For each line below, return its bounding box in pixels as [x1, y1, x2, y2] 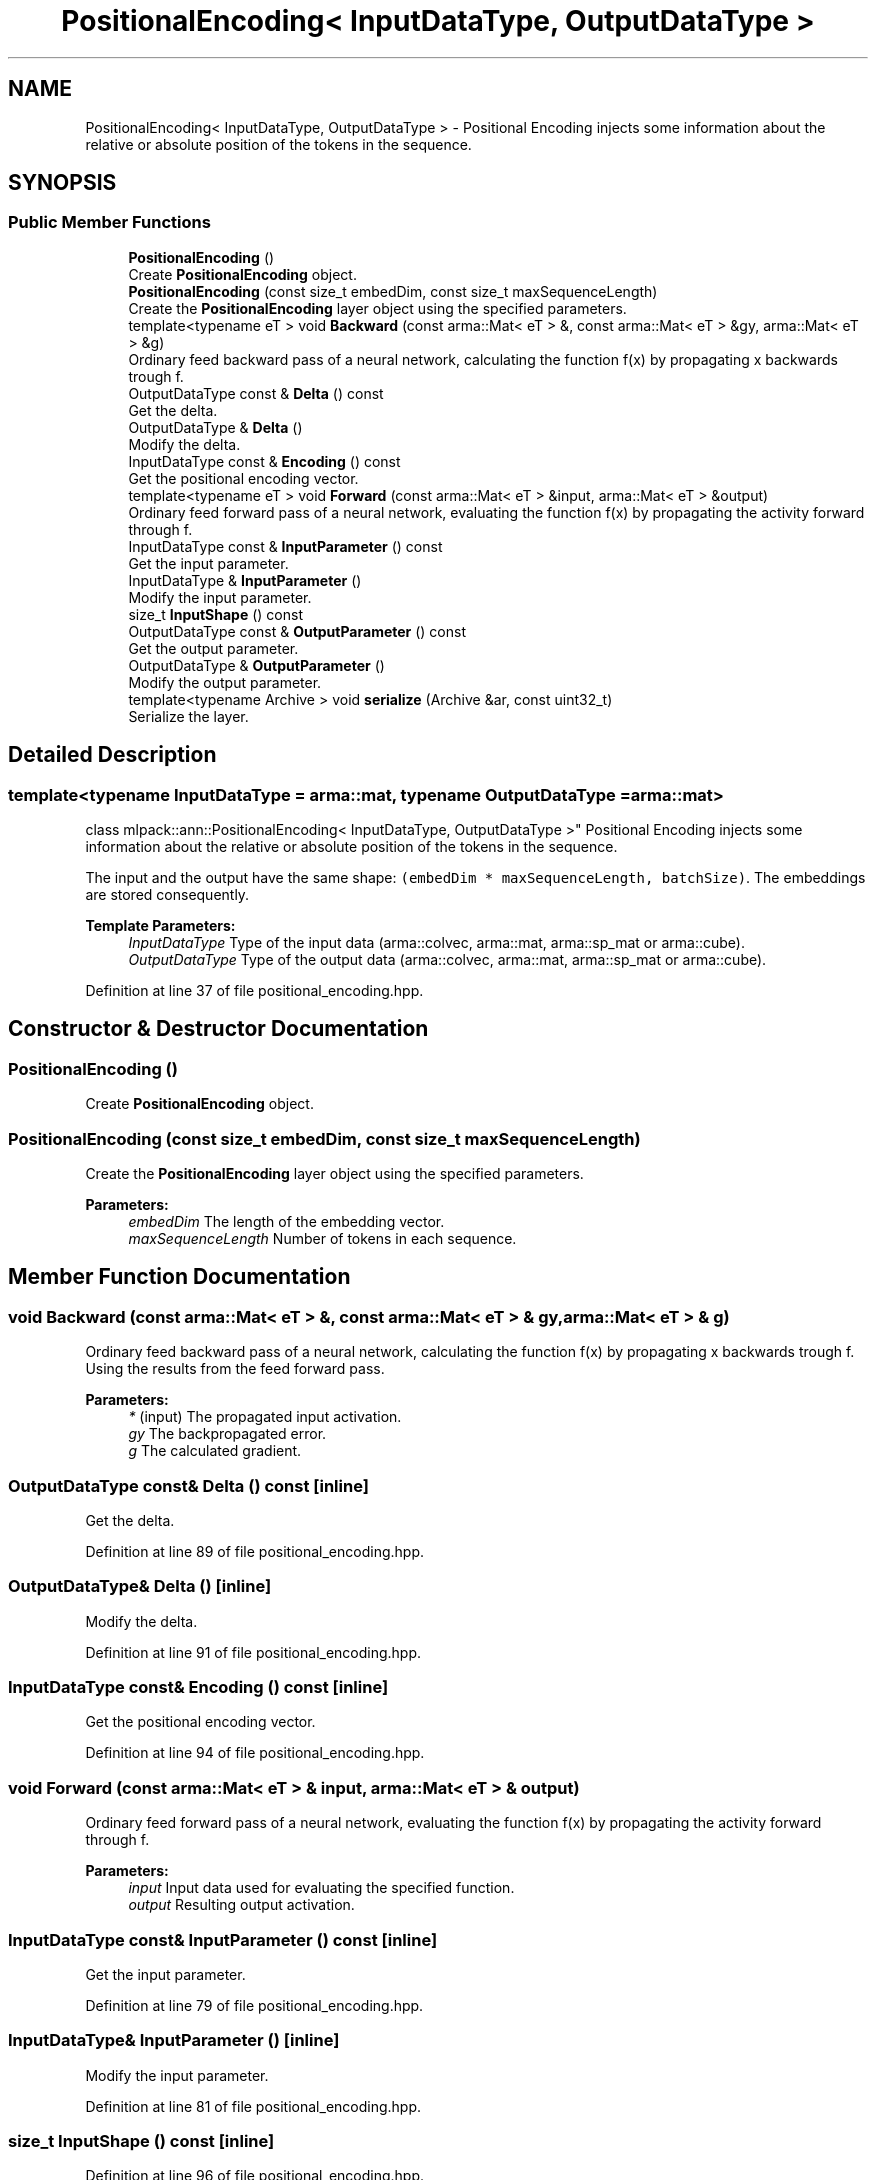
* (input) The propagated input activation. [128, 1408, 402, 1426]
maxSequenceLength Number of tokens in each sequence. [128, 1230, 517, 1247]
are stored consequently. [85, 886, 250, 904]
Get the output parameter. [128, 639, 299, 657]
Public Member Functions [8, 212, 211, 233]
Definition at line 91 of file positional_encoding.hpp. [85, 1643, 422, 1661]
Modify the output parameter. [128, 673, 322, 691]
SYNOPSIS [8, 170, 117, 196]
